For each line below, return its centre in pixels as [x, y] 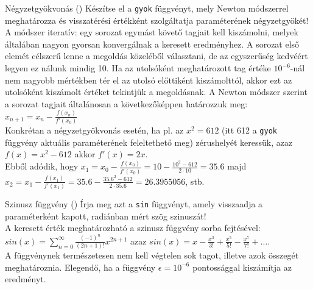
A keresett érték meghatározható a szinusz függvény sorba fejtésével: [133, 228]
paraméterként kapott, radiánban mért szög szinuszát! [106, 216]
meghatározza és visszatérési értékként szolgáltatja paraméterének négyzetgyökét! [157, 20]
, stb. [195, 181]
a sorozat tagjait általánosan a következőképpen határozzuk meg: [126, 103]
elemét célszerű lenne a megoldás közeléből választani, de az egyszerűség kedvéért [156, 56]
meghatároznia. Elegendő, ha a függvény [80, 267]
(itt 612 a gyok [249, 130]
